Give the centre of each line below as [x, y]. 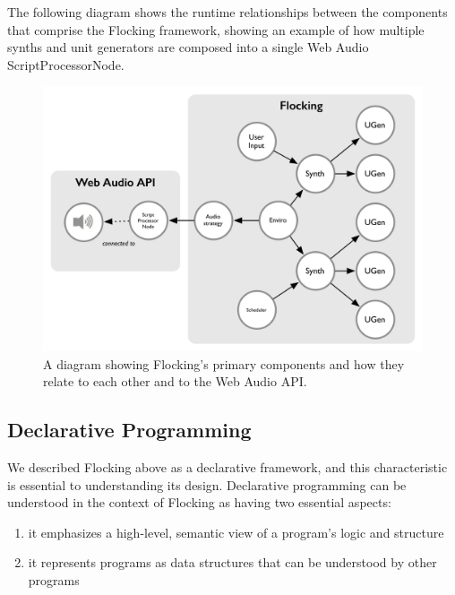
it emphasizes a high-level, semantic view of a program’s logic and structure [236, 532]
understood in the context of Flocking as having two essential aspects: [199, 502]
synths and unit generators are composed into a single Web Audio [188, 47]
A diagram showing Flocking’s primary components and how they [224, 363]
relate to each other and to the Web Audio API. [175, 381]
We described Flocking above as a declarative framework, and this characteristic [227, 467]
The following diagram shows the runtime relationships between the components [227, 12]
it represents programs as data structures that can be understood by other [232, 562]
